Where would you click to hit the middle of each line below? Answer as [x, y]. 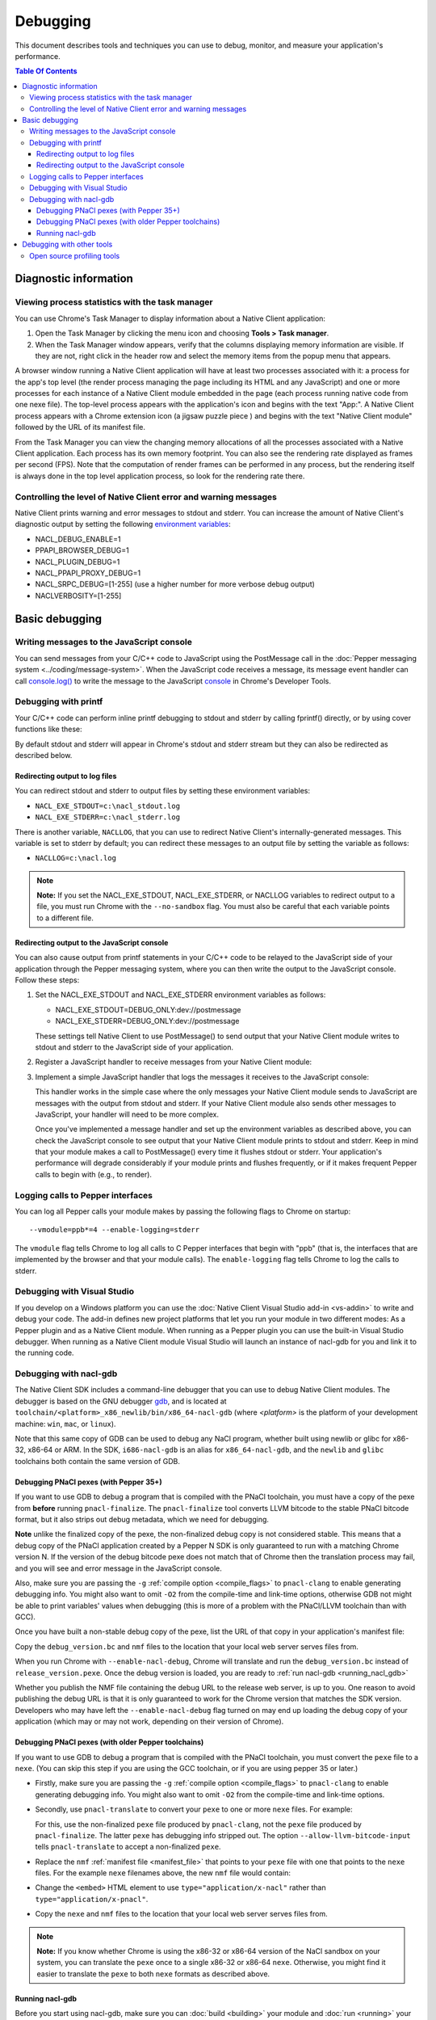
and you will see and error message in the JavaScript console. [118, 1568]
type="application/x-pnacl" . [92, 1899]
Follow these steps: [47, 980]
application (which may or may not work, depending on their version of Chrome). [149, 1722]
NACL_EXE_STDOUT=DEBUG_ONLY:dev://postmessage [148, 1009]
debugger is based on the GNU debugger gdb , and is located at [121, 1401]
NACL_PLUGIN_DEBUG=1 [78, 562]
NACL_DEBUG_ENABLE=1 [78, 539]
